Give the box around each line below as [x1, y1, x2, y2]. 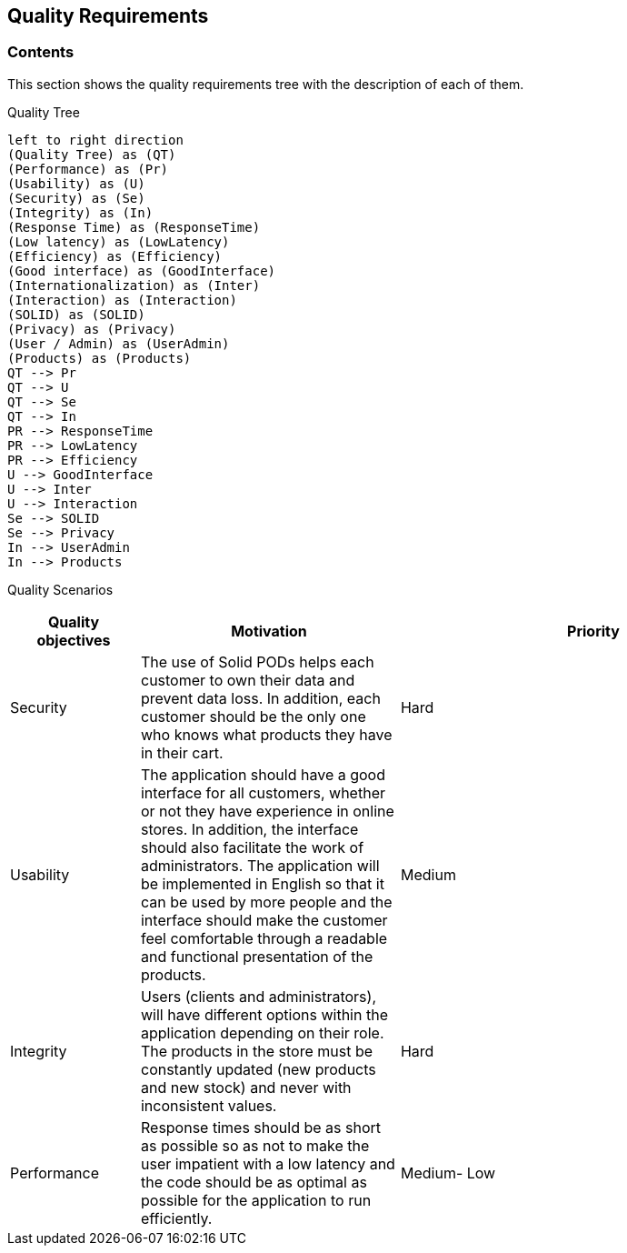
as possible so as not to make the [140, 1136, 370, 1155]
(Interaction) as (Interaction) [7, 292, 237, 307]
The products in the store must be [140, 1041, 373, 1060]
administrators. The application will [140, 856, 380, 875]
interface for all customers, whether [140, 783, 385, 802]
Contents [7, 43, 75, 62]
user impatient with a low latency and [140, 1154, 395, 1173]
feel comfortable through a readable [140, 928, 388, 947]
